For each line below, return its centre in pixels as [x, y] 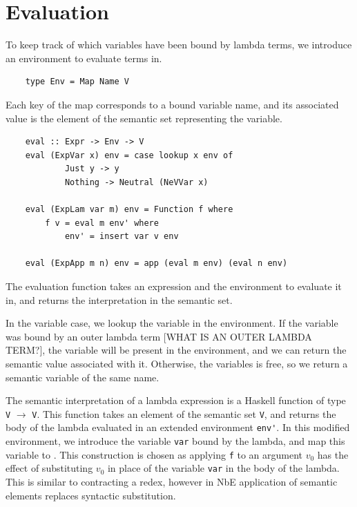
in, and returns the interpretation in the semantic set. [119, 299]
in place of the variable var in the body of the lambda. [223, 468]
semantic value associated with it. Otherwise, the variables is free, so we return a [177, 363]
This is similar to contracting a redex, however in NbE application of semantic [172, 482]
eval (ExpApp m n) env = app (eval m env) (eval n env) [156, 264]
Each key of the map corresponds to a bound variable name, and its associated [172, 104]
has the [333, 454]
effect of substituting [49, 468]
